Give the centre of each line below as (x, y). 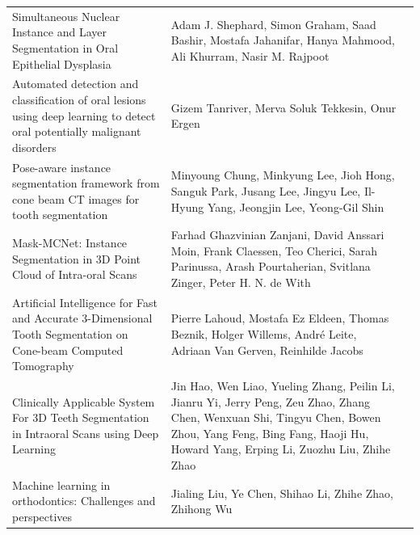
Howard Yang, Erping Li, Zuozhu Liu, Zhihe (281, 449)
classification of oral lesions (79, 99)
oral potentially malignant (77, 131)
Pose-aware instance (62, 167)
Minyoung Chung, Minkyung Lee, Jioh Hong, (283, 175)
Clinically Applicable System (84, 401)
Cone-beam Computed (68, 350)
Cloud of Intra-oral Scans (75, 274)
